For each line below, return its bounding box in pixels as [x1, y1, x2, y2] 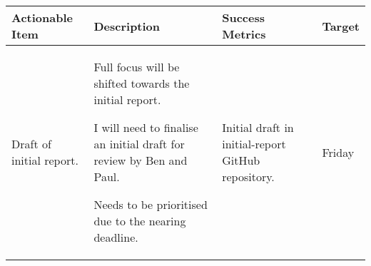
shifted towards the [93, 75, 190, 91]
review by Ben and [93, 152, 188, 168]
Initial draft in [222, 119, 294, 135]
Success [222, 9, 265, 26]
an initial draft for [93, 135, 185, 152]
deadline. [93, 229, 138, 245]
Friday [322, 143, 355, 160]
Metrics [222, 26, 266, 42]
